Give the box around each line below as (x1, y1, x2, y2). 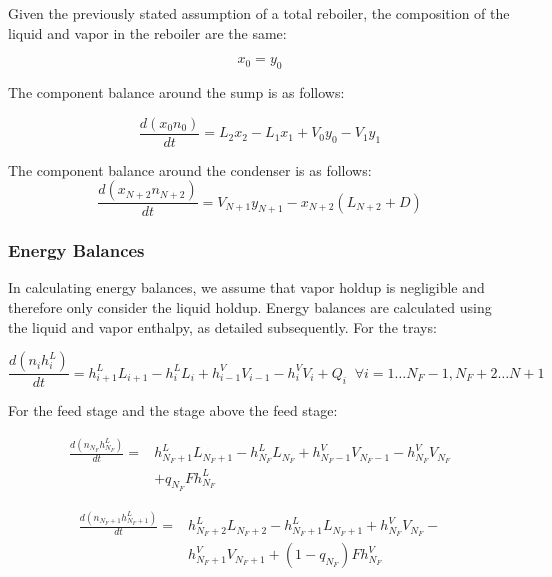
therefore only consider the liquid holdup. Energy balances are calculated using (8, 297, 492, 318)
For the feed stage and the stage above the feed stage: (8, 400, 338, 421)
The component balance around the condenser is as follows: (8, 159, 372, 180)
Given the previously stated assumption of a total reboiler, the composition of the (8, 3, 510, 23)
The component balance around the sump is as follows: (8, 81, 345, 102)
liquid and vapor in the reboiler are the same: (8, 22, 287, 43)
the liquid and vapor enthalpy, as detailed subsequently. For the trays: (8, 316, 437, 337)
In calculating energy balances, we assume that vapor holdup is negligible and (8, 277, 485, 298)
